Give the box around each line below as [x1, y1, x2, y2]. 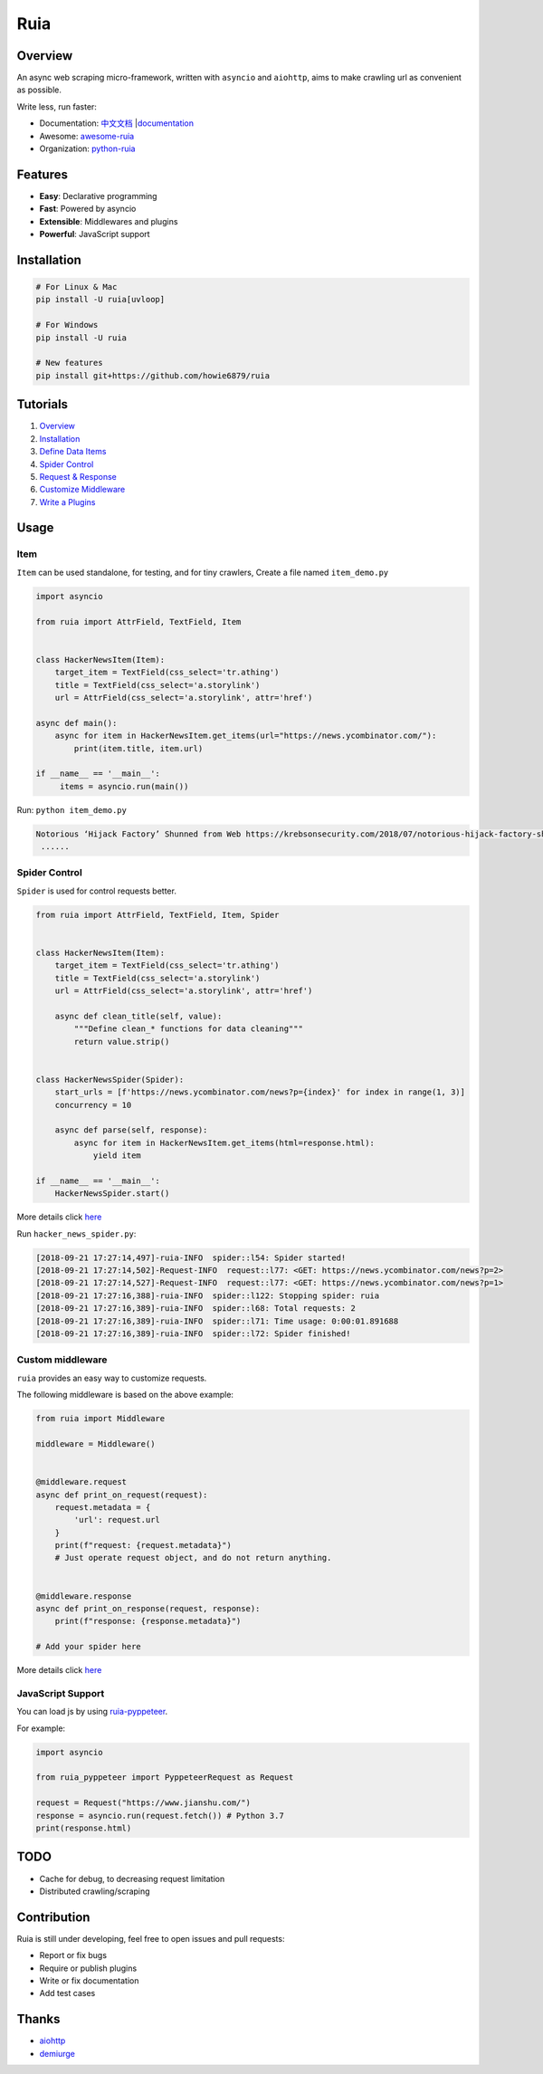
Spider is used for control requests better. [16, 885, 176, 896]
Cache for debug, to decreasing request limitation [39, 1873, 225, 1884]
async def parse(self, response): [54, 1125, 208, 1135]
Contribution [16, 1909, 90, 1925]
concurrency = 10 [54, 1100, 132, 1110]
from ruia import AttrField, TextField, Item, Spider [35, 910, 280, 920]
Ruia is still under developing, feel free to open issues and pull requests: [16, 1933, 285, 1944]
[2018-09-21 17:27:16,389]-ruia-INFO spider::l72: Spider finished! [35, 1329, 351, 1339]
